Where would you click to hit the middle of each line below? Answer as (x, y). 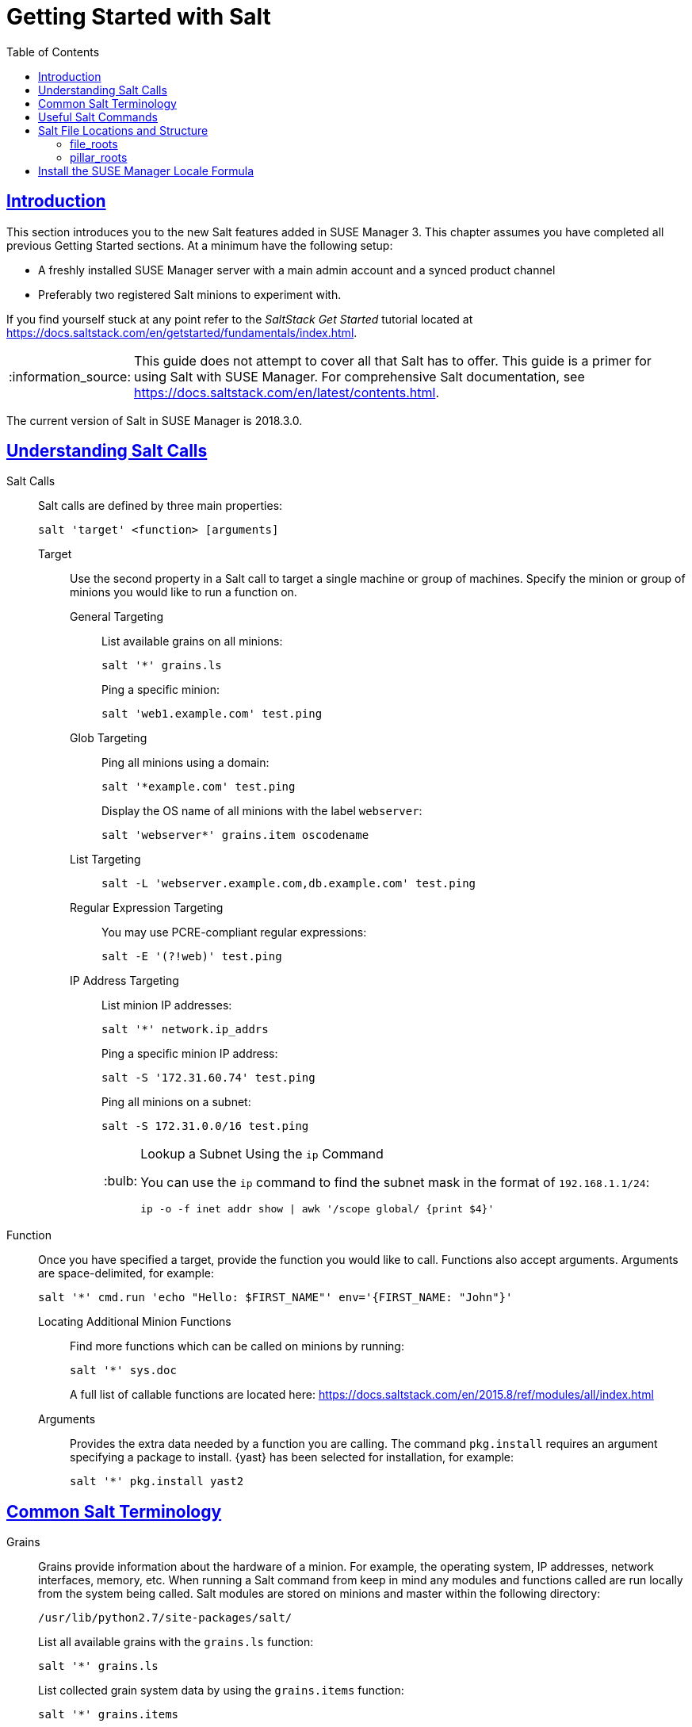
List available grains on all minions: (192, 641)
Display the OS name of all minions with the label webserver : (262, 811)
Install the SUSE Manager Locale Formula (146, 170)
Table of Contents (53, 52)
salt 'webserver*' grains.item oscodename (235, 835)
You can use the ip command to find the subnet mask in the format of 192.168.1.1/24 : (395, 1183)
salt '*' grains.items (109, 1715)
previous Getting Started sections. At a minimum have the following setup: (200, 245)
